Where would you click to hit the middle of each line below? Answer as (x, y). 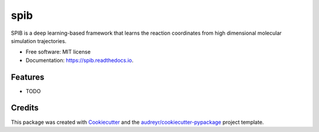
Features (27, 77)
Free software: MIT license (58, 52)
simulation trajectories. (39, 41)
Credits (25, 108)
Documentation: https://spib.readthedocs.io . (80, 60)
